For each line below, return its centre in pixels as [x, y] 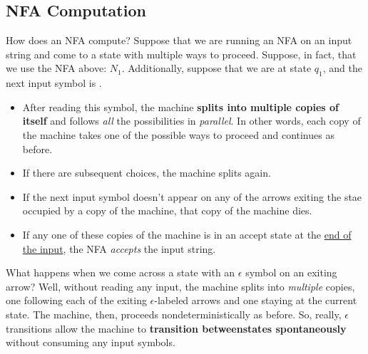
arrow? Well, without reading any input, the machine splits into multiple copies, [180, 286]
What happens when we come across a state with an [121, 272]
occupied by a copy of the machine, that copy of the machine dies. [167, 210]
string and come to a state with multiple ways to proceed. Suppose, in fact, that [181, 54]
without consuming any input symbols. [91, 342]
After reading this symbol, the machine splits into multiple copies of [181, 106]
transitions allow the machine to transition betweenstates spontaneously [176, 328]
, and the [342, 68]
